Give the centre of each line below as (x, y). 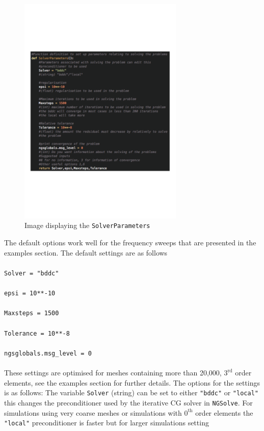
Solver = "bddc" (32, 273)
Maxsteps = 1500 (32, 313)
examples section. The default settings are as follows (86, 252)
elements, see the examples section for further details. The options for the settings (132, 382)
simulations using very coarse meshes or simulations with (93, 412)
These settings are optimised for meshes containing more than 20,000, (113, 373)
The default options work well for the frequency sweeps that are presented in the (130, 243)
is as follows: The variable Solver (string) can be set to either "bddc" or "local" (131, 392)
